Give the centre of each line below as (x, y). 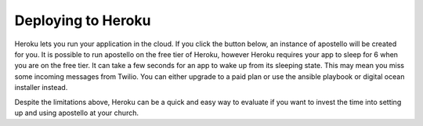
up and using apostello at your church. (76, 113)
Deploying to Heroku (83, 20)
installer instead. (41, 88)
